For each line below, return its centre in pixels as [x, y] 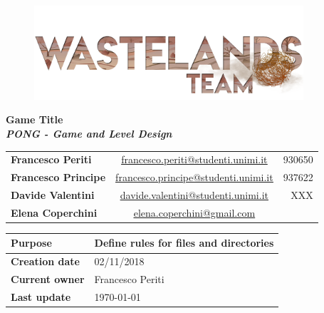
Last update [41, 296]
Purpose [31, 243]
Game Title [35, 119]
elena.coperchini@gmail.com [194, 212]
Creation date [45, 261]
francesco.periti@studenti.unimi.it [194, 159]
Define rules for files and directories [184, 243]
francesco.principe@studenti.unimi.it [194, 177]
